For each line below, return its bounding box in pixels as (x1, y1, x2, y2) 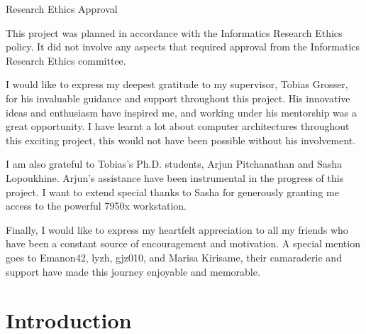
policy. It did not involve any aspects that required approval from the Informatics (6, 39, 360, 54)
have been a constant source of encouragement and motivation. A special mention (6, 236, 360, 251)
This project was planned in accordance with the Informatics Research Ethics (6, 25, 343, 40)
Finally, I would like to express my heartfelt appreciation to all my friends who (6, 222, 348, 237)
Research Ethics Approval (6, 1, 118, 16)
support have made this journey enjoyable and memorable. (6, 264, 260, 279)
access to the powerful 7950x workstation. (6, 198, 187, 213)
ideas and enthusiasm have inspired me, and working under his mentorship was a (6, 104, 357, 119)
